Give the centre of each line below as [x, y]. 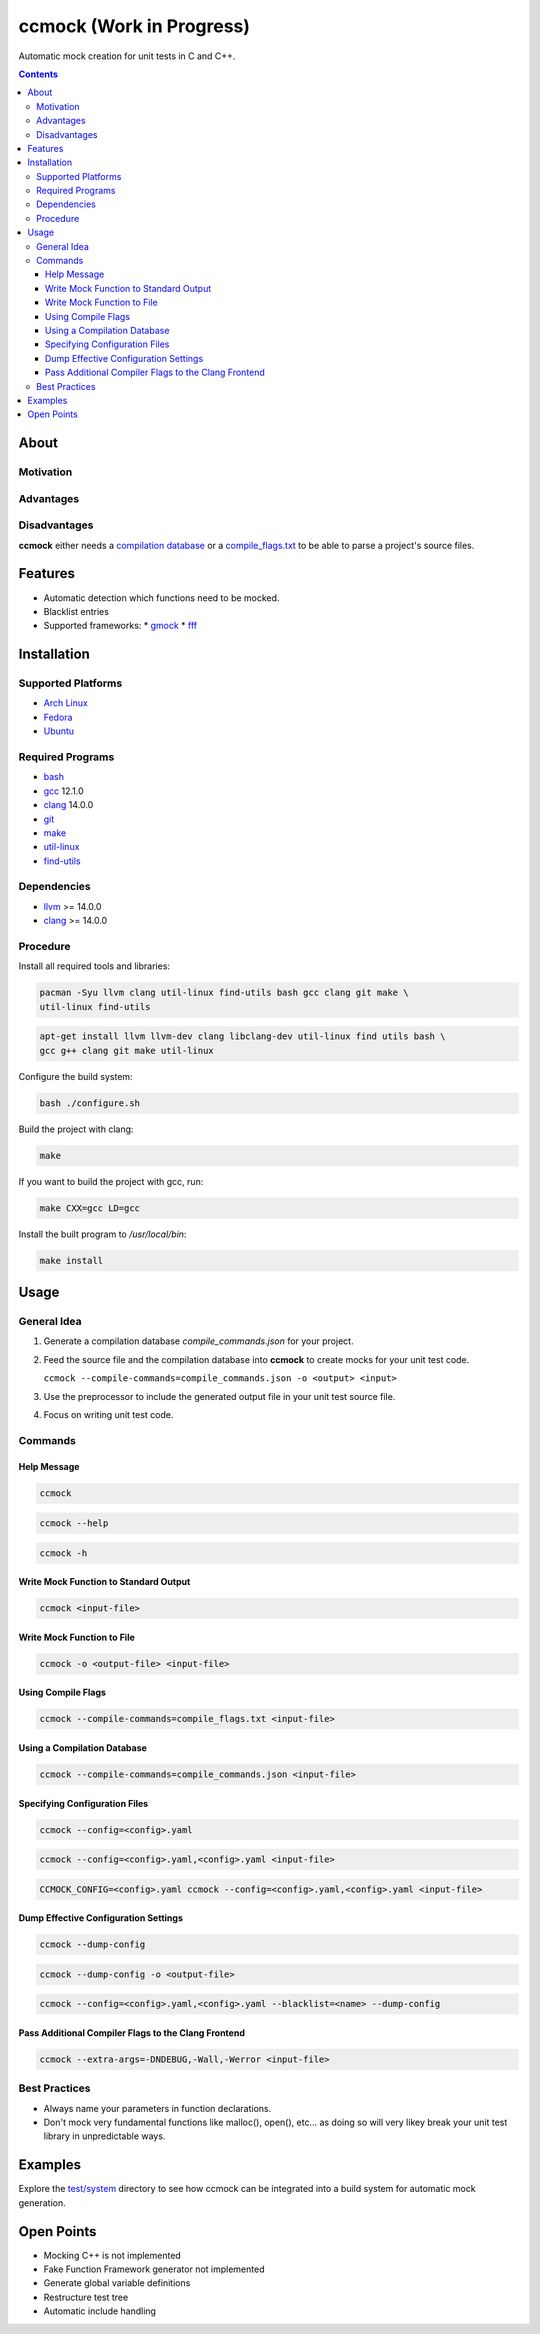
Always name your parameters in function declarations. [157, 2108]
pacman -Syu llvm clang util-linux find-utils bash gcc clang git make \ [224, 993]
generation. [42, 2202]
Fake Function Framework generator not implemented [154, 2269]
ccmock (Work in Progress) [134, 26]
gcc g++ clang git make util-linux [126, 1050]
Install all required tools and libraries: [94, 966]
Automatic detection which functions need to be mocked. [161, 597]
